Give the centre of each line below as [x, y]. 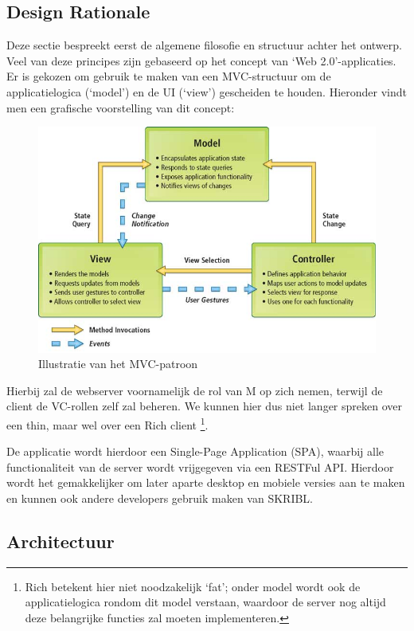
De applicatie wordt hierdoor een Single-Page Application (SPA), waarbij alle [195, 451]
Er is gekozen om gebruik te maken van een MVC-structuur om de [169, 76]
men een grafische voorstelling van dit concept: [121, 107]
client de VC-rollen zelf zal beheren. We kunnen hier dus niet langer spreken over [204, 406]
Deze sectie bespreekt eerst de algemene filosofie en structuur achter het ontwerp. [204, 45]
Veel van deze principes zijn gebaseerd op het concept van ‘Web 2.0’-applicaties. [201, 60]
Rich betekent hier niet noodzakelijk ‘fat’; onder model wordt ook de [193, 586]
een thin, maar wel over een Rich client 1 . [107, 423]
